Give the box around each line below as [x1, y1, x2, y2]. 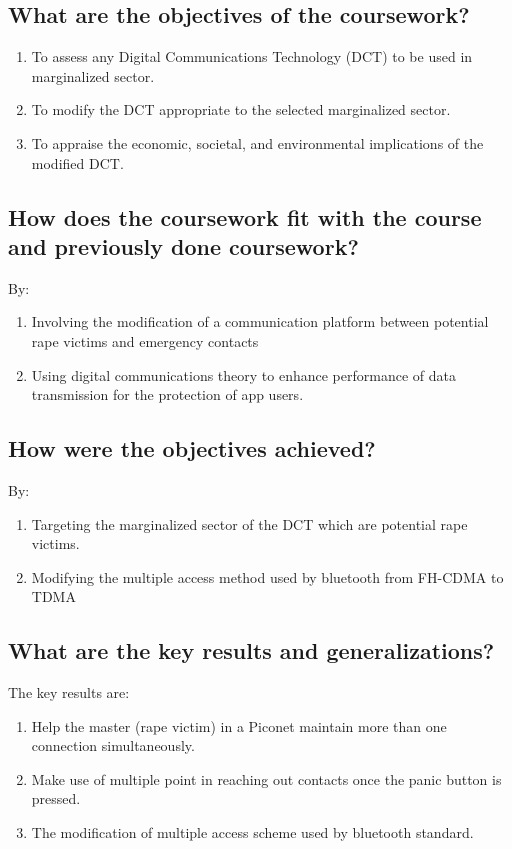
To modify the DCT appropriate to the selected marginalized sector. [31, 99, 451, 120]
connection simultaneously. [31, 735, 195, 756]
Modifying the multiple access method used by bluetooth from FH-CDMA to [31, 566, 504, 587]
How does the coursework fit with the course [8, 201, 482, 232]
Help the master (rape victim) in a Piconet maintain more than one [31, 715, 447, 736]
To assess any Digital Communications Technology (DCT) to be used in [31, 46, 473, 67]
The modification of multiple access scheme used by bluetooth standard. [31, 822, 474, 843]
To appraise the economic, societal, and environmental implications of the [31, 132, 484, 153]
